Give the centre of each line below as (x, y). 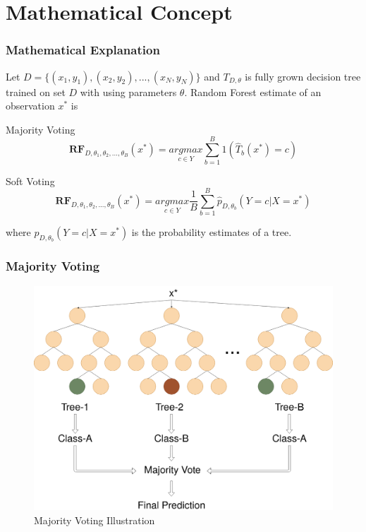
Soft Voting (30, 181)
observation (30, 106)
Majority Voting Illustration (94, 520)
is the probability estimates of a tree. (212, 232)
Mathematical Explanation (83, 50)
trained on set (36, 91)
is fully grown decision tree (303, 76)
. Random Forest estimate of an (253, 91)
